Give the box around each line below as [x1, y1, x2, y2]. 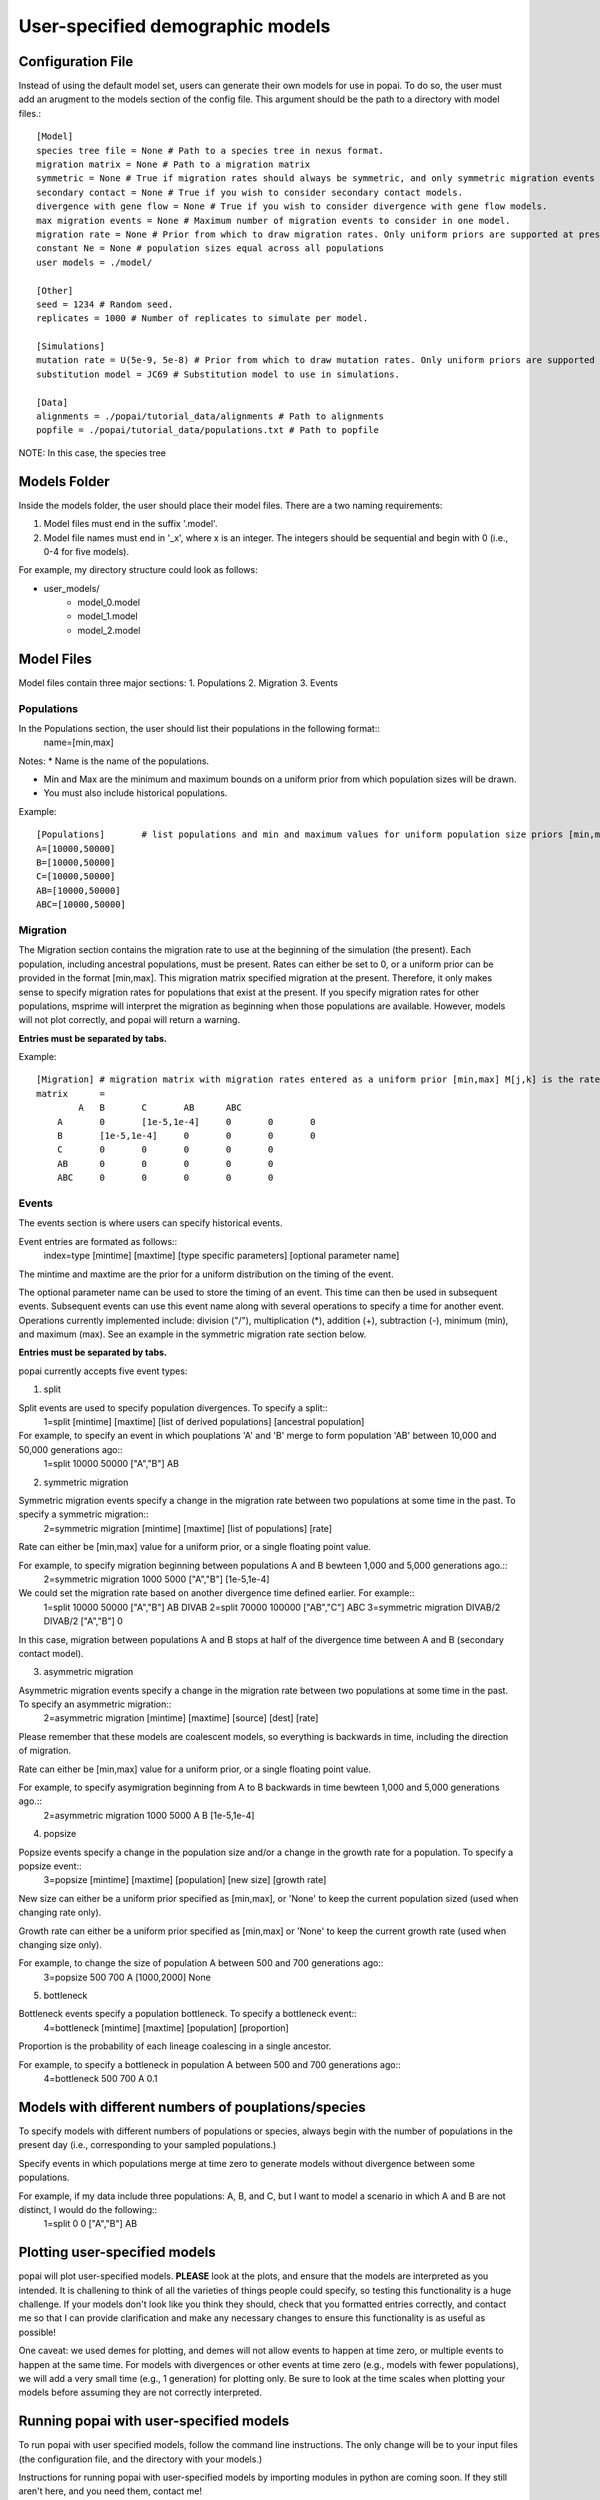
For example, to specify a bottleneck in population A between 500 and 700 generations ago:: [18, 2058, 401, 2070]
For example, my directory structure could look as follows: [18, 564, 259, 576]
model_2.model [77, 624, 141, 636]
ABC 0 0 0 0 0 [56, 1172, 274, 1184]
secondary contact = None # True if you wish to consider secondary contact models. [36, 186, 464, 198]
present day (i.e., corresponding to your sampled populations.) [18, 2139, 277, 2151]
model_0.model [77, 596, 140, 609]
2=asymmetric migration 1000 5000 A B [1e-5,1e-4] [43, 1809, 255, 1821]
